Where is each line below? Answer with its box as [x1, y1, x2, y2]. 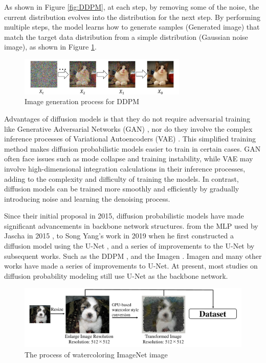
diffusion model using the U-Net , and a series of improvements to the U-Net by [4, 240, 255, 251]
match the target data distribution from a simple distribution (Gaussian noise [4, 31, 248, 42]
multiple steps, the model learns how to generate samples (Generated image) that [4, 21, 260, 32]
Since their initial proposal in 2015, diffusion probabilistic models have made [4, 210, 244, 221]
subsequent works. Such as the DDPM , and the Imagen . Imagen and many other [4, 250, 262, 261]
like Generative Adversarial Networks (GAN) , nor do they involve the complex [4, 123, 253, 134]
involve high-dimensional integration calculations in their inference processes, [4, 163, 246, 174]
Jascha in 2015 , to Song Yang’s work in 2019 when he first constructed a [4, 230, 234, 241]
